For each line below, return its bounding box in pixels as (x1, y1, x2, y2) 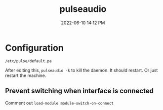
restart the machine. (5, 73, 46, 78)
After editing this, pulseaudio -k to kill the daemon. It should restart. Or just (5, 67, 158, 73)
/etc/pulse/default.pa (5, 58, 52, 64)
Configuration (5, 42, 64, 53)
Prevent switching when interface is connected (5, 87, 154, 95)
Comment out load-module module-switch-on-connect (5, 100, 114, 106)
